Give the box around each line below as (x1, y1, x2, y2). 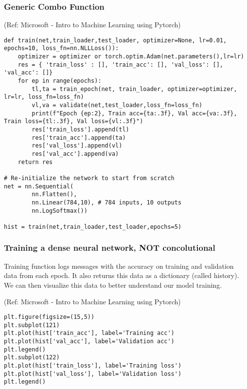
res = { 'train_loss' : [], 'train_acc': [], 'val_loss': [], (18, 61, 224, 68)
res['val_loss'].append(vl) (32, 142, 123, 149)
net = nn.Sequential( (4, 183, 74, 190)
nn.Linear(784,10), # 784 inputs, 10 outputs (32, 199, 182, 206)
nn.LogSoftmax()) (32, 207, 88, 214)
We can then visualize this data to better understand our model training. (4, 279, 222, 290)
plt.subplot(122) (4, 354, 60, 361)
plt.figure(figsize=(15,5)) (4, 314, 95, 321)
